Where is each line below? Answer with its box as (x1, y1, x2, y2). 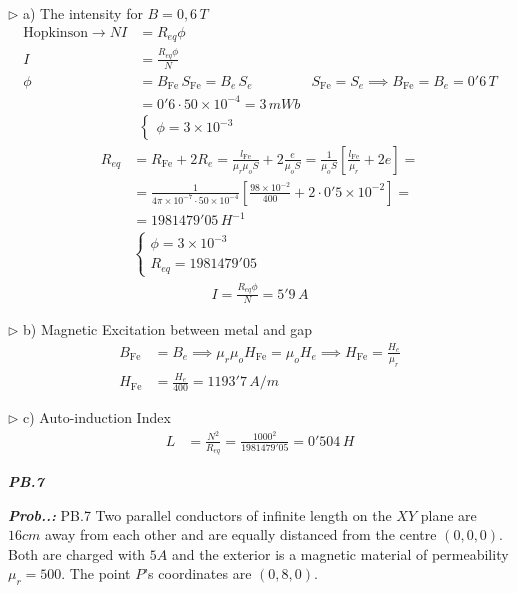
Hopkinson (23, 25, 88, 40)
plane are (420, 504, 477, 525)
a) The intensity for (23, 3, 143, 23)
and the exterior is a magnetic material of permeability (171, 543, 509, 564)
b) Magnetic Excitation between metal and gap (23, 319, 313, 340)
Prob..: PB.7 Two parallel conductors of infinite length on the (8, 504, 392, 525)
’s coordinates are (144, 563, 252, 584)
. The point (61, 563, 131, 584)
